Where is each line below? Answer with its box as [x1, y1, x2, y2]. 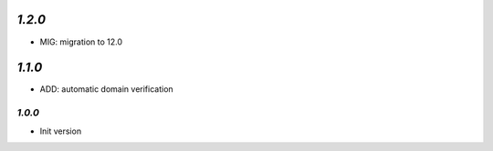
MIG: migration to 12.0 [39, 36, 123, 47]
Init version [39, 126, 82, 136]
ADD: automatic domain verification [39, 84, 173, 95]
